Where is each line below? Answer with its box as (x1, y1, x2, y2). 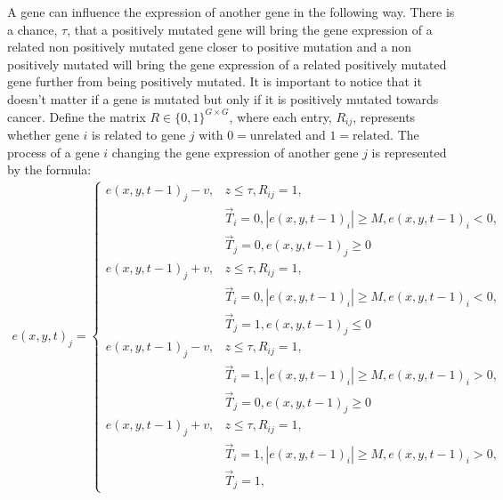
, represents (353, 107, 416, 125)
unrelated (249, 130, 302, 143)
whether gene (7, 125, 79, 144)
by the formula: (7, 160, 92, 179)
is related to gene (92, 125, 186, 144)
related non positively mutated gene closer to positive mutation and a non (7, 37, 412, 56)
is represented (371, 142, 447, 161)
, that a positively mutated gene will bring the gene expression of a (67, 20, 433, 38)
